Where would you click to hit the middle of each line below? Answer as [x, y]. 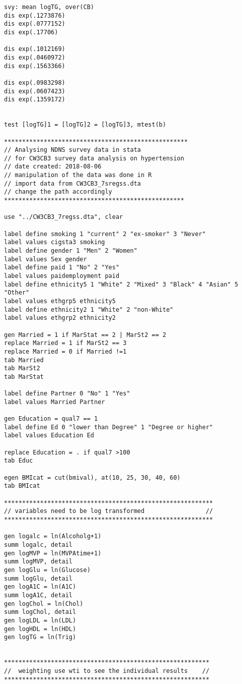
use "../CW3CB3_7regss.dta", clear [64, 217]
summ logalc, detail [38, 545]
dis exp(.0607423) [35, 91]
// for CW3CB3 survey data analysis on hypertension [94, 158]
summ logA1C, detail [38, 595]
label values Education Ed [49, 436]
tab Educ [19, 461]
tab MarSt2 [22, 368]
